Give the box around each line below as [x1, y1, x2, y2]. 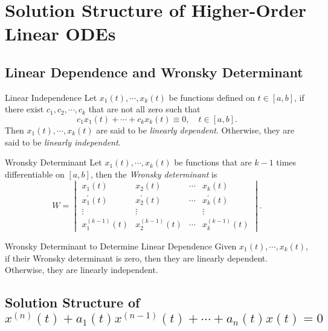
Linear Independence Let [5, 91, 97, 103]
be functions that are [174, 156, 252, 169]
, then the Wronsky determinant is [90, 167, 217, 180]
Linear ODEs [5, 21, 116, 46]
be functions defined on [169, 91, 255, 103]
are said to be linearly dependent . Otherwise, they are [96, 123, 294, 136]
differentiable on [5, 167, 65, 180]
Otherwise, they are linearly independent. [5, 263, 158, 276]
